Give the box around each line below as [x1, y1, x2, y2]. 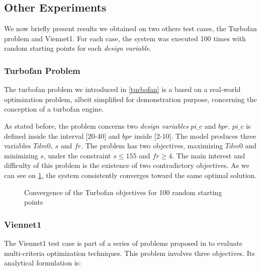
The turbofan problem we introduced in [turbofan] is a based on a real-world [4, 84, 241, 95]
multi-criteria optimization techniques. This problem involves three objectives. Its [4, 247, 255, 258]
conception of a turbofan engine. [4, 104, 104, 114]
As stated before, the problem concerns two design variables [4, 120, 189, 131]
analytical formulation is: [4, 257, 81, 268]
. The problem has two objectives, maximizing [81, 140, 223, 151]
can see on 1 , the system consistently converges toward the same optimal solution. [4, 169, 257, 180]
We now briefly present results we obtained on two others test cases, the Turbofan [4, 23, 257, 34]
